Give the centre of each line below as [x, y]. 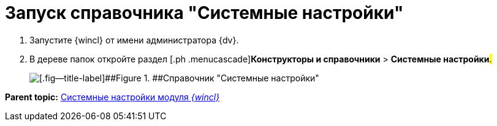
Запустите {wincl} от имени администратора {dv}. [134, 40]
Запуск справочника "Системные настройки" [204, 13]
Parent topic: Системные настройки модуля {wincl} [112, 97]
